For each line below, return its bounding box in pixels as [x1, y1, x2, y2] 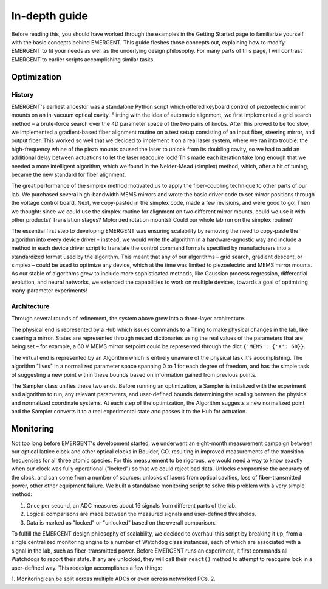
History [11, 90, 34, 98]
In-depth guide [11, 9, 88, 22]
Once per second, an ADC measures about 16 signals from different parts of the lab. [26, 501, 237, 509]
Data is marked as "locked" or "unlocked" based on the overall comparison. [26, 518, 216, 526]
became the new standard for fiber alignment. [11, 171, 126, 178]
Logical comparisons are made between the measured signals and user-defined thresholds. [26, 511, 256, 518]
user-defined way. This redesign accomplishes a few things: [11, 564, 162, 571]
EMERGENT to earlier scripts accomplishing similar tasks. [11, 55, 155, 63]
